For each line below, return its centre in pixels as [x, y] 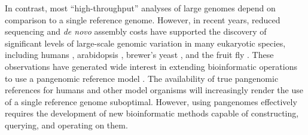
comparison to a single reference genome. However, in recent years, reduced [143, 19]
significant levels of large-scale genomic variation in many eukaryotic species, [145, 43]
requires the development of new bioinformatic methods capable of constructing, [152, 113]
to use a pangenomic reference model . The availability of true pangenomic [142, 78]
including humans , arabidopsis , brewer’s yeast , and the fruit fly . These [139, 55]
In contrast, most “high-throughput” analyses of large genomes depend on [140, 8]
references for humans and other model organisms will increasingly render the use [154, 90]
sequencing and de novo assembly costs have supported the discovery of [136, 31]
